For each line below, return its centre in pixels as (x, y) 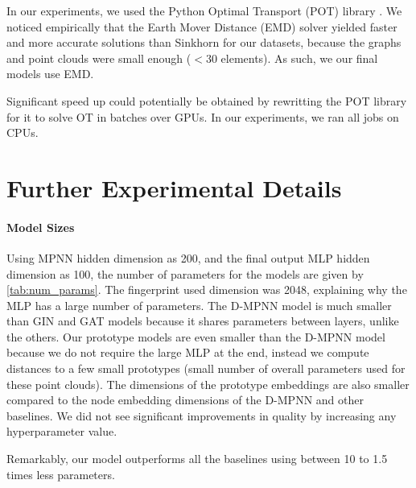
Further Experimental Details (174, 187)
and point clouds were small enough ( (99, 58)
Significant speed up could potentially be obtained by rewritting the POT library (207, 100)
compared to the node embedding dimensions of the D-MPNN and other (185, 400)
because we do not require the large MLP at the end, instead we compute (188, 352)
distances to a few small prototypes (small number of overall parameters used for (206, 368)
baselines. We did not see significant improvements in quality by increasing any (202, 415)
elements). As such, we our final (299, 58)
